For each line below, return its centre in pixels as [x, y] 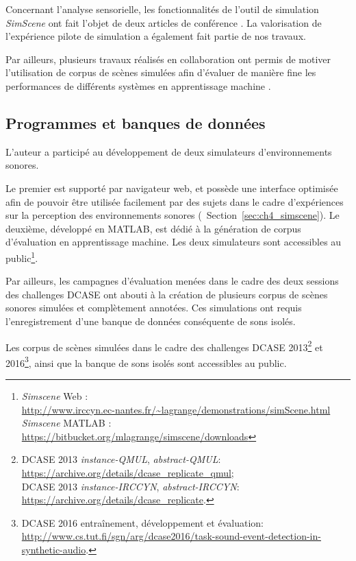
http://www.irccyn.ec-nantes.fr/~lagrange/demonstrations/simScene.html [176, 409]
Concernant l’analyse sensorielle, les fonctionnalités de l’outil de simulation [162, 9]
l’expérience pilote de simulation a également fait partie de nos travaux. [156, 36]
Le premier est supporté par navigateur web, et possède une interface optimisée [172, 188]
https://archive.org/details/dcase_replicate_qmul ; [128, 473]
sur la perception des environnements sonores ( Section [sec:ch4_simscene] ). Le [173, 215]
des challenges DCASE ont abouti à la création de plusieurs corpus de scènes [167, 294]
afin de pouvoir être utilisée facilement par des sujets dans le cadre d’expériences [175, 201]
